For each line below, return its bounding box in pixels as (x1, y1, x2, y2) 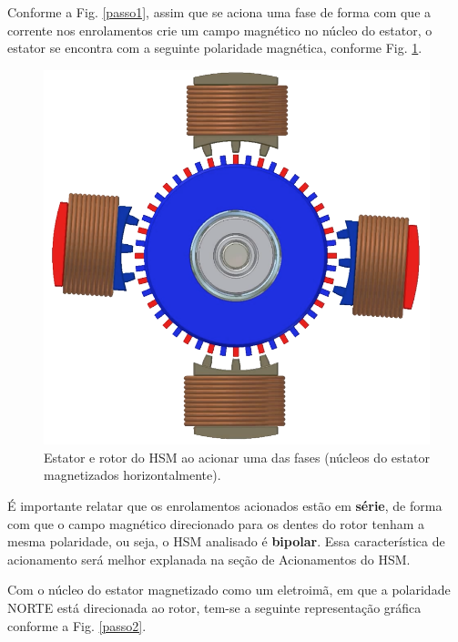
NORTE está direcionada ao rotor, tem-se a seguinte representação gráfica (7, 598, 422, 617)
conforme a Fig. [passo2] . (7, 616, 147, 635)
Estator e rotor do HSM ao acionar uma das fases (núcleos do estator (44, 447, 430, 466)
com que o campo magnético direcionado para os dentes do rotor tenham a (7, 514, 424, 533)
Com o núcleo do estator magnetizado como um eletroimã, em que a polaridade (7, 580, 451, 599)
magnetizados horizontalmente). (44, 465, 221, 484)
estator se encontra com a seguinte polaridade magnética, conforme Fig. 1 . (7, 38, 422, 57)
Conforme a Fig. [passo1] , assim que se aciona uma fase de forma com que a (7, 3, 432, 21)
